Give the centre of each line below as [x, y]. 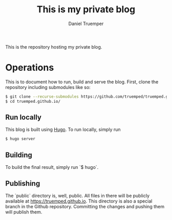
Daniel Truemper [86, 24]
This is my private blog [86, 9]
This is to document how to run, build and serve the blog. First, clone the [82, 82]
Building [19, 155]
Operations [30, 68]
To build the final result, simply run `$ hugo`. [52, 167]
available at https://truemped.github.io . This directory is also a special [79, 201]
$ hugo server [20, 139]
